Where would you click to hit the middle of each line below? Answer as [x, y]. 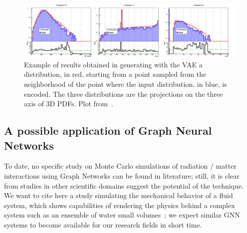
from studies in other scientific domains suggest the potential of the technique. [124, 185]
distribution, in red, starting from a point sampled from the [115, 74]
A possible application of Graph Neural [108, 130]
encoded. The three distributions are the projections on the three [123, 94]
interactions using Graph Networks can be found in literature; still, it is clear [122, 175]
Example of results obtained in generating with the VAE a [113, 64]
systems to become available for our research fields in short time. [103, 224]
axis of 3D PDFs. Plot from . [69, 104]
